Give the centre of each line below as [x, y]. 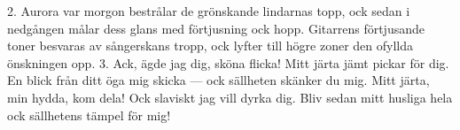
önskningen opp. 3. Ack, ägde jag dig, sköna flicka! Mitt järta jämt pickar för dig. [228, 62]
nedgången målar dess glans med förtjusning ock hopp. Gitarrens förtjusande [216, 28]
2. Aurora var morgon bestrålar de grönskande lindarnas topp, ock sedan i [209, 11]
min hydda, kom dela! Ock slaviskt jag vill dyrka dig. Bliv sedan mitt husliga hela [230, 97]
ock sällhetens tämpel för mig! [89, 115]
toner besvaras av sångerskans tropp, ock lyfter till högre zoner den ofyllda [211, 46]
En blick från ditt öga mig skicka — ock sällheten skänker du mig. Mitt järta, [218, 80]
